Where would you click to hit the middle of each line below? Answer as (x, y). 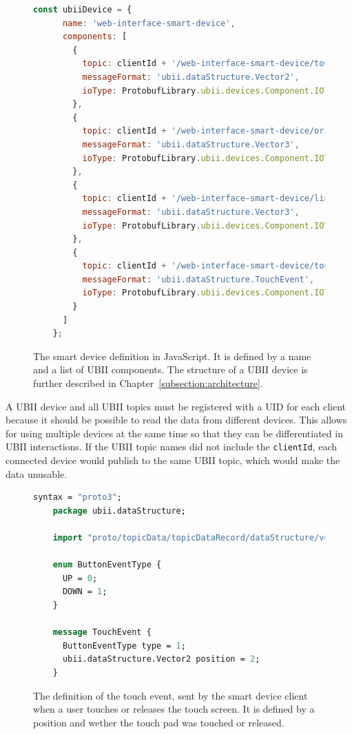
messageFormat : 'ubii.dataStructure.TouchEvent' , (198, 279)
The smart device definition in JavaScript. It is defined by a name (172, 356)
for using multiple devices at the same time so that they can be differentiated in (174, 433)
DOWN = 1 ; (85, 592)
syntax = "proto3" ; (77, 497)
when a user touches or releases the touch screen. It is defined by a (174, 709)
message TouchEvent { (102, 632)
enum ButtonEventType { (107, 565)
